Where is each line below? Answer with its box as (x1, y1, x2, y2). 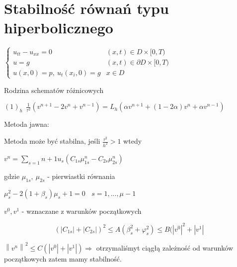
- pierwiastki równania (47, 171, 115, 181)
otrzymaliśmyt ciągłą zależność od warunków (96, 242, 234, 253)
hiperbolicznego (4, 17, 113, 38)
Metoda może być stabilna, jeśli (4, 136, 100, 146)
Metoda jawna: (4, 119, 50, 129)
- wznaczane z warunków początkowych (21, 205, 142, 216)
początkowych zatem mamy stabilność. (4, 253, 122, 264)
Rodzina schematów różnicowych (4, 85, 104, 95)
